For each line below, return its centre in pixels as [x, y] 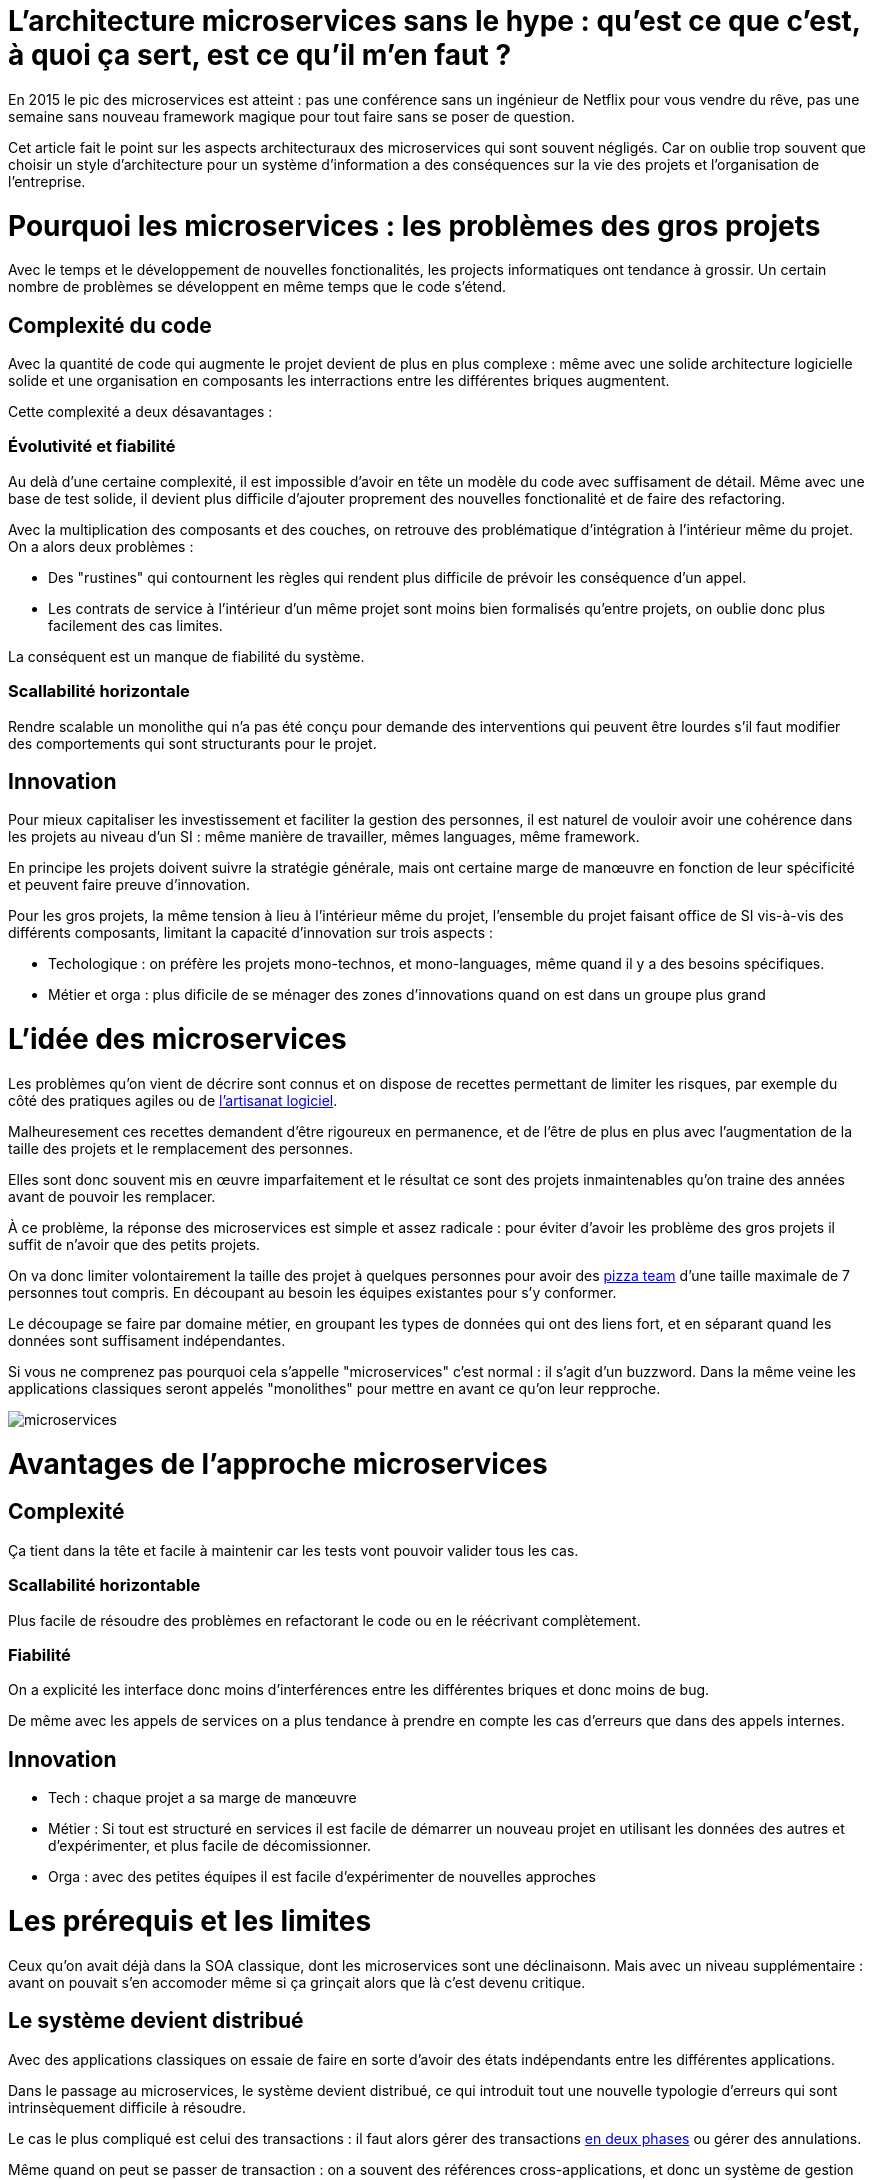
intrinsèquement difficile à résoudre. [127, 2107]
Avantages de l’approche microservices [278, 1463]
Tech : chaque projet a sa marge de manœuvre [202, 1798]
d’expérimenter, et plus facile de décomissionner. [210, 1846]
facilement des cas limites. [135, 625]
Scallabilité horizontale [99, 691]
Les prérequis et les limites [190, 1920]
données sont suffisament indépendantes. [147, 1340]
